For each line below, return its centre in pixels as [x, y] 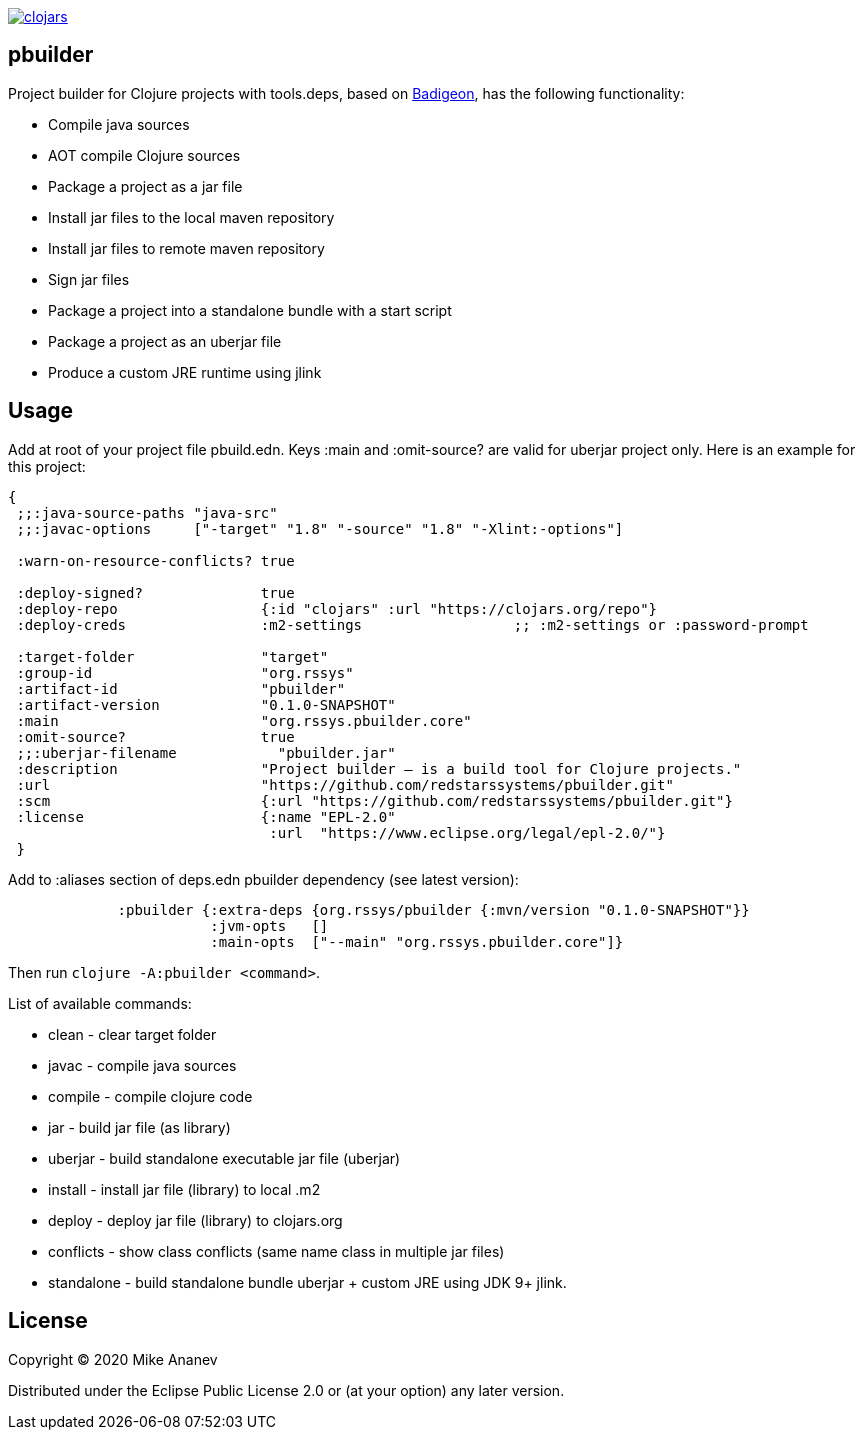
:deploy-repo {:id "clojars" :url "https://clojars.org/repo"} [337, 608]
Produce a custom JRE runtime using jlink [185, 372]
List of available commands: [100, 1003]
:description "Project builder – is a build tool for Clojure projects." [379, 768]
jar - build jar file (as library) [139, 1127]
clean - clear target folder [132, 1034]
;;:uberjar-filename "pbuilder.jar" [206, 752]
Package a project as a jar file [145, 186]
